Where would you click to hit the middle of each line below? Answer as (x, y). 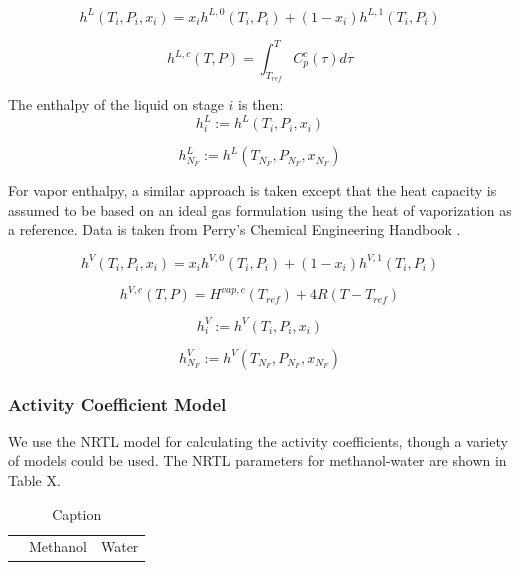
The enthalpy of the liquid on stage (116, 104)
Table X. (34, 479)
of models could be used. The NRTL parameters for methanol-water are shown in (257, 460)
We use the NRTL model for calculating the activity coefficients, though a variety (258, 440)
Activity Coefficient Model (117, 403)
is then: (261, 104)
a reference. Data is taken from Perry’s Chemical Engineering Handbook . (234, 229)
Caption (77, 513)
